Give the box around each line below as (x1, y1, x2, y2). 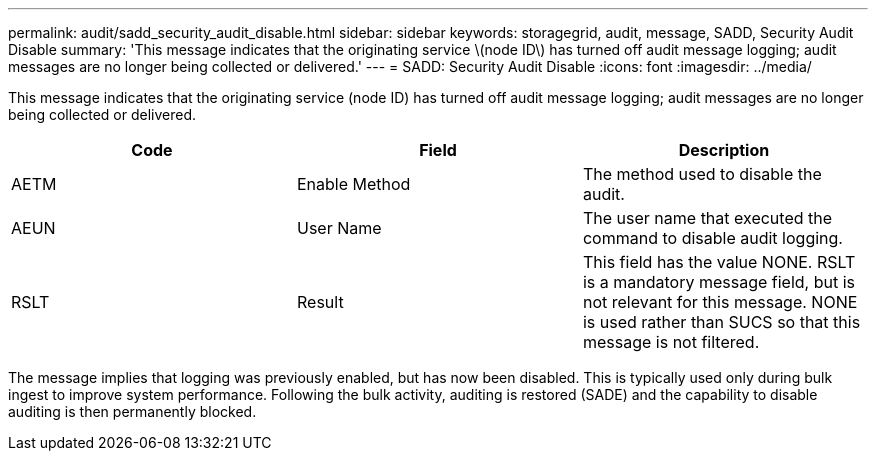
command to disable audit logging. (582, 228, 843, 248)
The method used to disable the (582, 164, 822, 184)
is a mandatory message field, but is (582, 272, 856, 292)
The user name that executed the (582, 208, 833, 228)
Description (678, 140, 770, 160)
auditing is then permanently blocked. (8, 403, 257, 420)
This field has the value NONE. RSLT (582, 252, 856, 272)
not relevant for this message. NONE (582, 292, 858, 312)
